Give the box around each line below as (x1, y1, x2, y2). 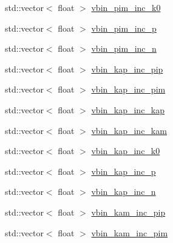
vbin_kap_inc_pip (91, 62, 163, 75)
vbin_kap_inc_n (91, 185, 156, 198)
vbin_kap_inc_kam (91, 124, 167, 136)
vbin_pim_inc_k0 (91, 1, 161, 13)
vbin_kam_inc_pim (91, 226, 168, 239)
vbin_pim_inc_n (91, 42, 157, 55)
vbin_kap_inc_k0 (91, 144, 160, 157)
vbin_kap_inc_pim (91, 83, 166, 96)
